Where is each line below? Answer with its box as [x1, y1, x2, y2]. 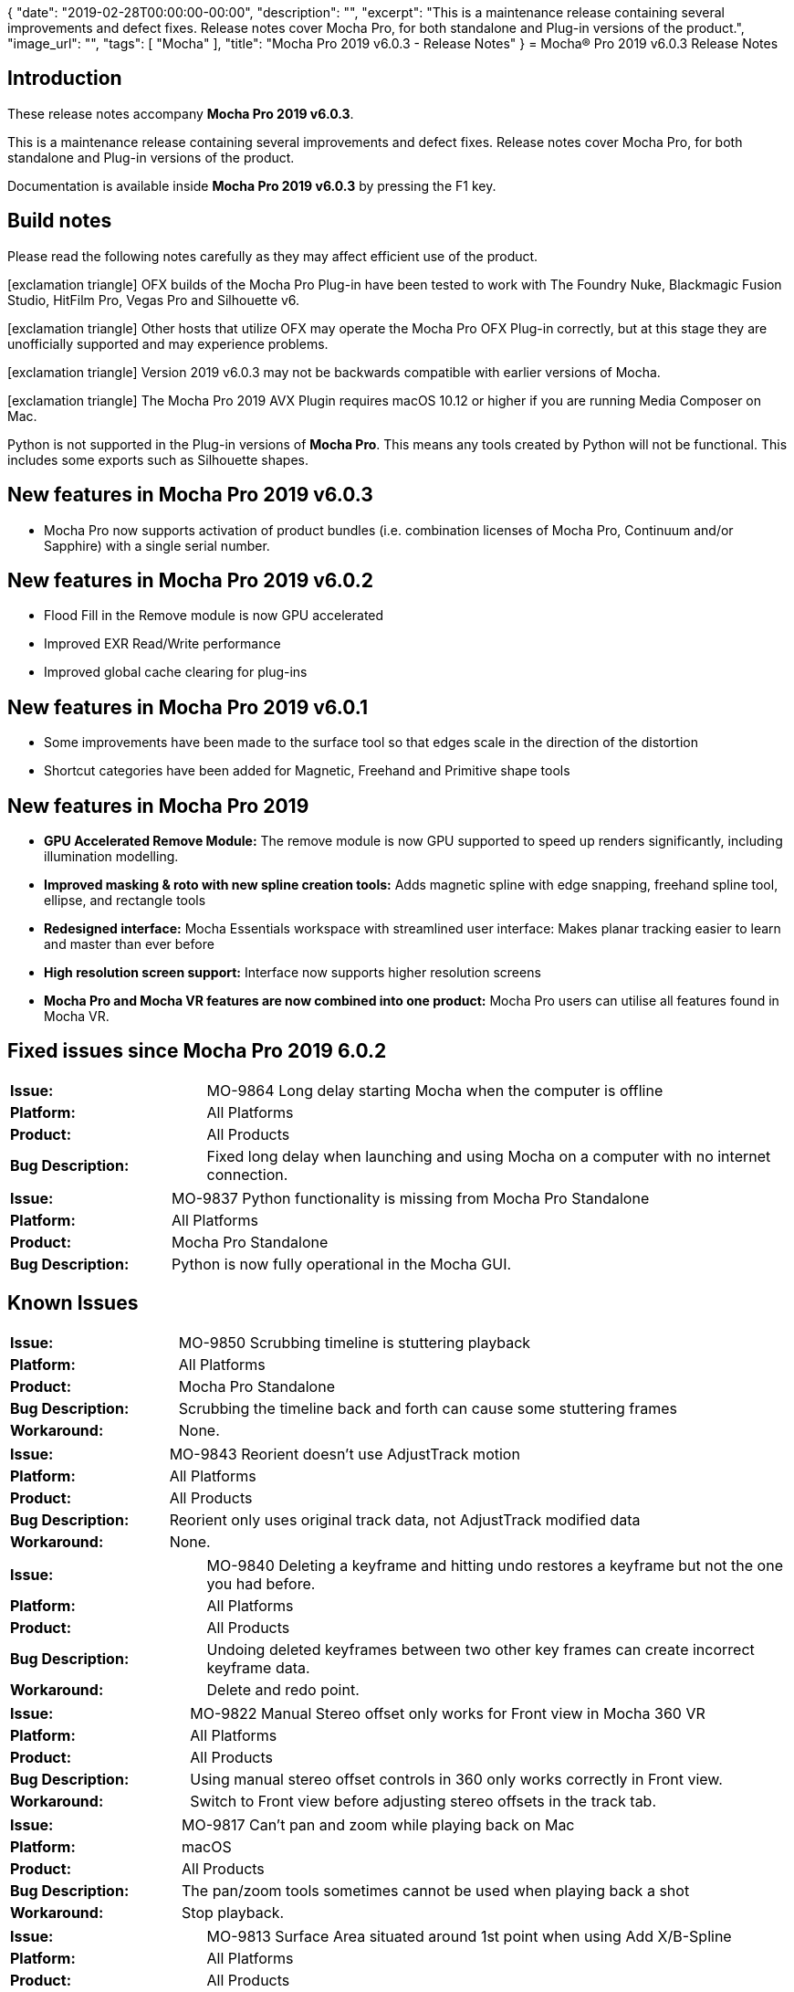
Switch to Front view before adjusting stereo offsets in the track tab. [190, 1791, 657, 1810]
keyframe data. [206, 1658, 310, 1677]
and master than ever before [44, 936, 214, 953]
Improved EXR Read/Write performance [44, 636, 281, 652]
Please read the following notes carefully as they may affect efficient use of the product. [7, 248, 538, 264]
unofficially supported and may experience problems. [7, 335, 329, 352]
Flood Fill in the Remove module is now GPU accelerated [44, 607, 384, 624]
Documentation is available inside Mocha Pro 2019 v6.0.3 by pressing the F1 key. [7, 177, 496, 194]
